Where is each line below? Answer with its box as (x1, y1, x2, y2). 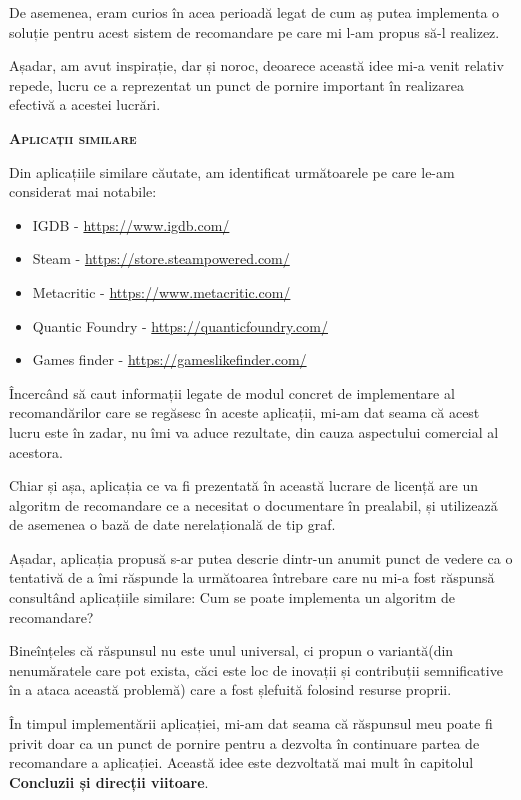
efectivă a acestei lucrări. (9, 94, 161, 115)
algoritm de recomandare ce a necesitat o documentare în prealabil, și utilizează (9, 494, 498, 515)
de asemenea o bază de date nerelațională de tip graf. (9, 514, 336, 535)
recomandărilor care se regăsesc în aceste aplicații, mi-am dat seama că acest (9, 402, 480, 423)
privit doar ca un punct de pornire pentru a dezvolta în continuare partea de (9, 732, 480, 753)
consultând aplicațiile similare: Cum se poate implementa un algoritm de (9, 587, 455, 608)
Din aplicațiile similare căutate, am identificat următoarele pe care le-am (9, 161, 455, 182)
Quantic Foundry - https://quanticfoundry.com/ (32, 315, 329, 336)
